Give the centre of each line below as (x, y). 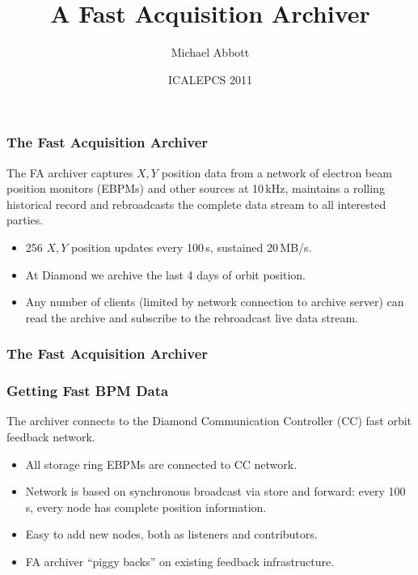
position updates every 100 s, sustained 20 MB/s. (192, 247)
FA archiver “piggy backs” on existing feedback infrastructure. (180, 561)
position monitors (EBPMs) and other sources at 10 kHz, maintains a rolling (196, 188)
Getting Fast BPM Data (88, 391)
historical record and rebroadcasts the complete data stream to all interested (196, 204)
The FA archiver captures (70, 172)
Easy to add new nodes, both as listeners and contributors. (171, 534)
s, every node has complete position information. (146, 507)
